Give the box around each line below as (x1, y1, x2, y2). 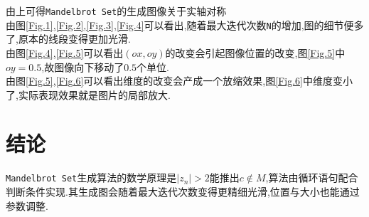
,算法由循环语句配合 (265, 170, 358, 185)
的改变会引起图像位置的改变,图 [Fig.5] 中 (165, 45, 346, 60)
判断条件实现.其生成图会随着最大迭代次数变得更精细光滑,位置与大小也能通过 (6, 184, 360, 199)
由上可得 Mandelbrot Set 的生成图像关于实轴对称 (6, 4, 227, 18)
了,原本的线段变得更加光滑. (6, 31, 131, 46)
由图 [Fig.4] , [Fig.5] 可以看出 (6, 45, 124, 60)
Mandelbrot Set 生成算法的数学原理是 (6, 170, 177, 185)
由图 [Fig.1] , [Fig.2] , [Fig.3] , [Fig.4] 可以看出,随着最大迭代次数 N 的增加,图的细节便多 (6, 17, 364, 32)
